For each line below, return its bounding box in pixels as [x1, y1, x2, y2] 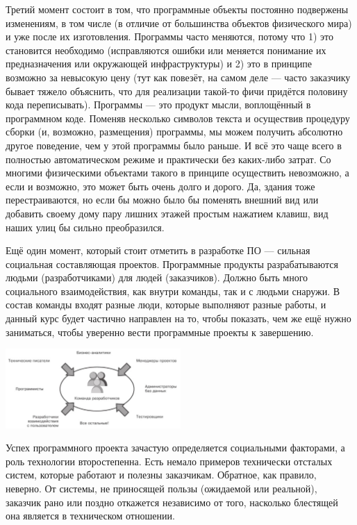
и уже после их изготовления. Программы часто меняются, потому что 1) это [6, 29, 334, 44]
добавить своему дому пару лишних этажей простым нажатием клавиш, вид [6, 206, 329, 220]
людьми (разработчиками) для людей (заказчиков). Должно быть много [6, 270, 308, 285]
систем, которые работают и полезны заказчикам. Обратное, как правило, [6, 467, 317, 482]
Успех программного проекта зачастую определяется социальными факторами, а [6, 440, 345, 455]
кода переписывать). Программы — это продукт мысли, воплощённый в [6, 97, 311, 112]
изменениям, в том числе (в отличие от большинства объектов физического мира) [6, 15, 352, 30]
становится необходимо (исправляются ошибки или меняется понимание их [6, 42, 326, 57]
